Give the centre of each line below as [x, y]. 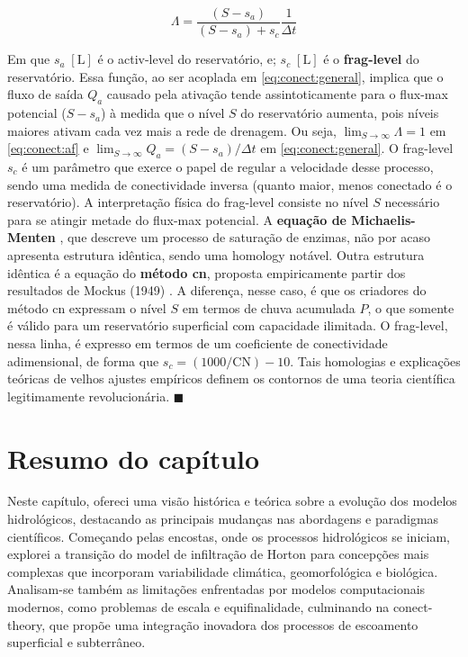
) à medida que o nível [163, 113]
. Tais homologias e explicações [375, 360]
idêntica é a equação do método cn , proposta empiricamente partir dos [207, 272]
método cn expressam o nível [87, 307]
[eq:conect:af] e [48, 148]
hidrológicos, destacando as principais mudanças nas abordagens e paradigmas [223, 519]
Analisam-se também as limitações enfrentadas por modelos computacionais [216, 589]
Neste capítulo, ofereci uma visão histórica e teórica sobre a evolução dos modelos [232, 501]
